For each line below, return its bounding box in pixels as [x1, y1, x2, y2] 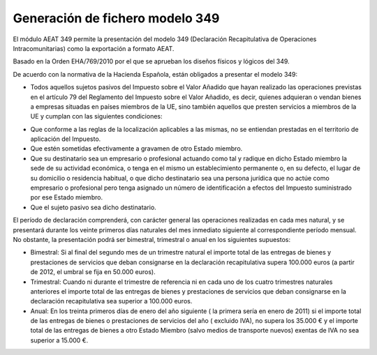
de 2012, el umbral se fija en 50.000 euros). [30, 268, 156, 276]
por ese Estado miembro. [30, 193, 103, 202]
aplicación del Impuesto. [30, 135, 101, 143]
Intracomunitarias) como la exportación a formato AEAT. [13, 44, 175, 52]
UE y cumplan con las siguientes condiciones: [30, 112, 163, 121]
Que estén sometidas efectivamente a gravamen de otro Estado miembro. [30, 144, 243, 153]
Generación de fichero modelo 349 [13, 10, 220, 26]
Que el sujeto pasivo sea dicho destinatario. [30, 203, 156, 211]
